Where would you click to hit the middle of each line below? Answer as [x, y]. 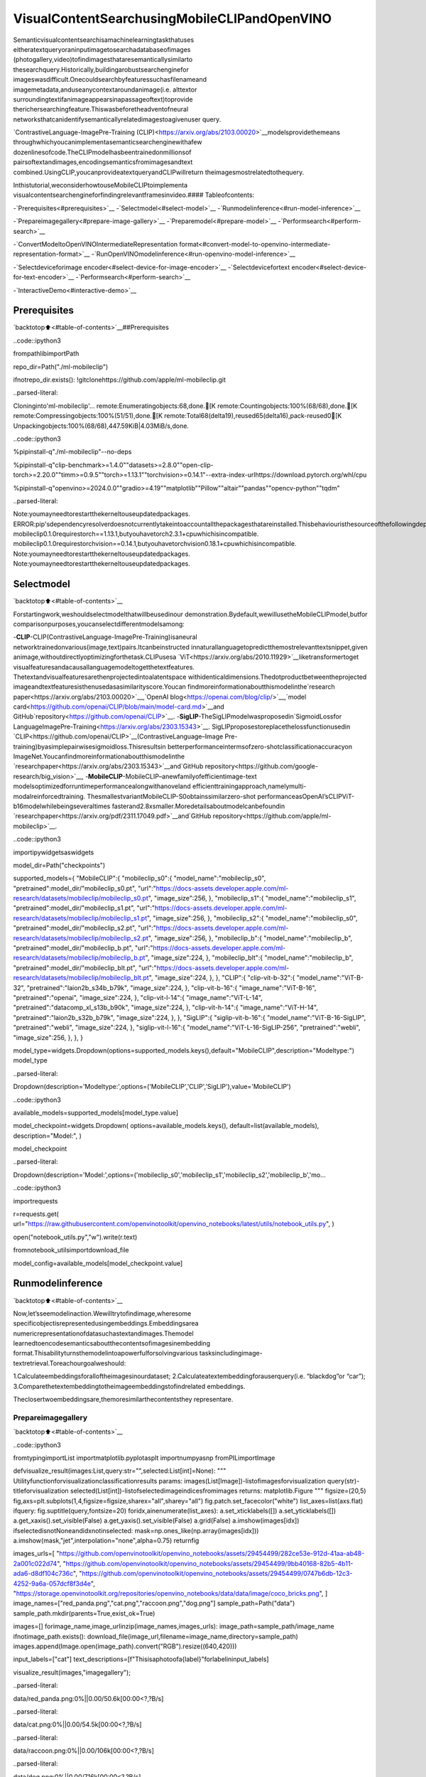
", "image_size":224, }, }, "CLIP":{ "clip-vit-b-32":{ [222, 978]
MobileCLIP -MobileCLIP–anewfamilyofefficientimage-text [172, 776]
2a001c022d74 [35, 1563]
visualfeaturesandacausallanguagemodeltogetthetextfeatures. [104, 667]
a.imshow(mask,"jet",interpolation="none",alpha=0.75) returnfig [106, 1541]
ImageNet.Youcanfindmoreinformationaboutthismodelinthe [99, 756]
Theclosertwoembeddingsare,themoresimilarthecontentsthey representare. [123, 1400]
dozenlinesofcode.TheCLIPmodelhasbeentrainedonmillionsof [102, 152]
